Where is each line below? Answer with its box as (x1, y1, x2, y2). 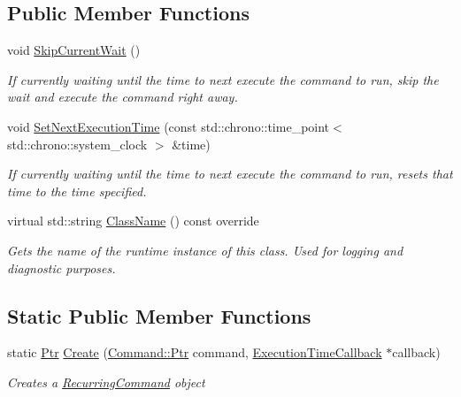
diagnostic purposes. (7, 258, 116, 277)
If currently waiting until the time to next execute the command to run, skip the (7, 70, 439, 88)
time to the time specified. (7, 181, 147, 200)
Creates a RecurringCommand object (7, 372, 205, 391)
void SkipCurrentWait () (7, 41, 141, 59)
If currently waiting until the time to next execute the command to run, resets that (7, 164, 453, 183)
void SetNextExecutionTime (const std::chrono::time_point (7, 117, 330, 135)
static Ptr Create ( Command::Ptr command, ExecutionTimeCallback (7, 343, 382, 362)
